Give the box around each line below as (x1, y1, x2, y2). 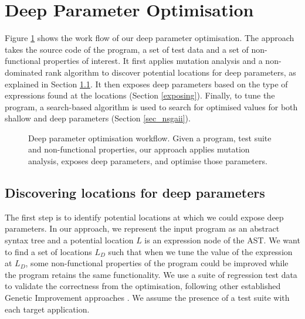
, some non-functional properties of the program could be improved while (25, 257, 289, 269)
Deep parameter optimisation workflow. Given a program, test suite (28, 131, 272, 144)
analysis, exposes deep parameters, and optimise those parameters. (28, 155, 267, 167)
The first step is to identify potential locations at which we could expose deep (5, 211, 284, 223)
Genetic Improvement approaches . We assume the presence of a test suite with (5, 291, 290, 304)
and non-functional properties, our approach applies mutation (28, 143, 250, 155)
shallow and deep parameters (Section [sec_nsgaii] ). (5, 112, 191, 124)
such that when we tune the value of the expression (108, 245, 293, 257)
